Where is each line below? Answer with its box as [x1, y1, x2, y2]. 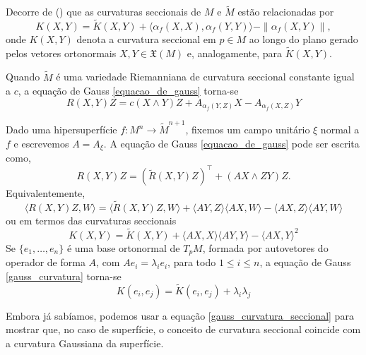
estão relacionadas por [237, 4, 334, 19]
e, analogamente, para [187, 45, 283, 60]
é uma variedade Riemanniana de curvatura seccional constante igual [56, 69, 355, 84]
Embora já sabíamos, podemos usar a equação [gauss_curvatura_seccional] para [6, 308, 354, 323]
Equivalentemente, [6, 186, 85, 200]
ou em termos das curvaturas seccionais [6, 213, 177, 228]
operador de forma [6, 255, 85, 270]
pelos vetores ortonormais [6, 45, 117, 60]
